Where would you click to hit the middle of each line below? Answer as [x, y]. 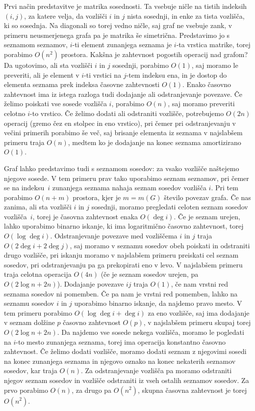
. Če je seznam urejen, [207, 216]
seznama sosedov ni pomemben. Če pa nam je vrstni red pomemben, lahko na [121, 293]
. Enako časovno [207, 84]
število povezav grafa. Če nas [207, 197]
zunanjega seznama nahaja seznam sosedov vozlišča [129, 188]
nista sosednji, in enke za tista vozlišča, [186, 15]
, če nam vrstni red [200, 284]
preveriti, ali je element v [42, 74]
